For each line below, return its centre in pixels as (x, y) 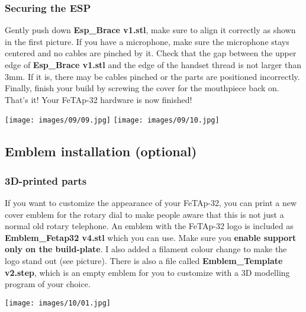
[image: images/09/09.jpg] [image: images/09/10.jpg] (112, 120)
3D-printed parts (46, 180)
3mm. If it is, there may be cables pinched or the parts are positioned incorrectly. (152, 76)
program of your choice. (48, 284)
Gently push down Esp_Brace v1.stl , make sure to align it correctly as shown (150, 30)
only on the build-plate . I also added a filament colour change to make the (146, 249)
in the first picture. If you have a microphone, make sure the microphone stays (147, 41)
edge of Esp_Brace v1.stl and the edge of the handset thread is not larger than (153, 65)
